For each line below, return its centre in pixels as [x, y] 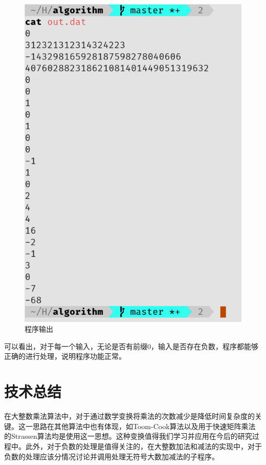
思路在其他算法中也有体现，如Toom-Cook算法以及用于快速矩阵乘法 [144, 426]
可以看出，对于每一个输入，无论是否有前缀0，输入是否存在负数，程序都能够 [131, 346]
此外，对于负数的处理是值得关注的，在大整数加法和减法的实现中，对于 [143, 446]
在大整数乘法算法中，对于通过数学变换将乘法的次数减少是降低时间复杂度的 [129, 416]
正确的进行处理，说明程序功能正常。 [65, 356]
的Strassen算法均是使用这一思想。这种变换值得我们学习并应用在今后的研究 [128, 436]
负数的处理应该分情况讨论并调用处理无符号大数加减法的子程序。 [112, 456]
